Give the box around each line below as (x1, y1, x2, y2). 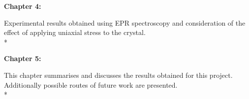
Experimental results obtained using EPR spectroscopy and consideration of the (4, 17, 246, 28)
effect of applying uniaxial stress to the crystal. (4, 27, 146, 37)
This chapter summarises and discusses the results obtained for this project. (4, 69, 233, 80)
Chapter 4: (4, 1, 41, 11)
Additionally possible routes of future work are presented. (4, 79, 178, 90)
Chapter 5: (4, 53, 41, 64)
